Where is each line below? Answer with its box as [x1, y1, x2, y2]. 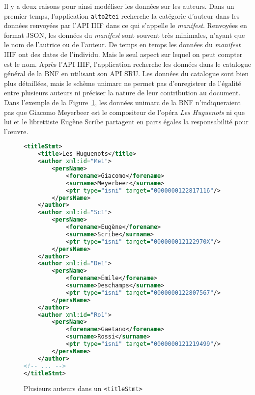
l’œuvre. [4, 126, 28, 136]
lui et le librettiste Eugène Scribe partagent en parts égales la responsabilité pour [4, 116, 249, 127]
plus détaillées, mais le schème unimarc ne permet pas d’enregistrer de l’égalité [4, 78, 241, 88]
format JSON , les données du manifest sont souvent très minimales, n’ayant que [4, 29, 245, 40]
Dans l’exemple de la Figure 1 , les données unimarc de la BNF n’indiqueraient [4, 97, 241, 107]
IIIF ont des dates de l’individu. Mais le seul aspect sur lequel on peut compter [4, 49, 243, 59]
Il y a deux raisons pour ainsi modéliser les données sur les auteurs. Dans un [4, 1, 234, 11]
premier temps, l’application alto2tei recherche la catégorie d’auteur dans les [4, 10, 240, 21]
